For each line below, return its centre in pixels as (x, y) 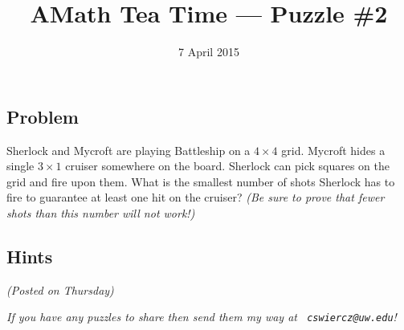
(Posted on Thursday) (60, 289)
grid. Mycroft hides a (333, 150)
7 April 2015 (209, 52)
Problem (43, 116)
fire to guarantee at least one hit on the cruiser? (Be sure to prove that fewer (196, 197)
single (20, 166)
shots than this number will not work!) (101, 212)
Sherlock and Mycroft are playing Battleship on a (129, 150)
